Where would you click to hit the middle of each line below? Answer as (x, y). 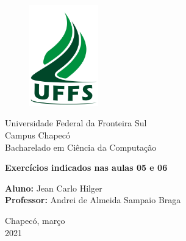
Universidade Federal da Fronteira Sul (76, 123)
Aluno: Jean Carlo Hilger (54, 188)
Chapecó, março (35, 220)
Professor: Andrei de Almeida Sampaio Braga (93, 200)
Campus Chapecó (38, 135)
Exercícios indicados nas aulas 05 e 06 (86, 167)
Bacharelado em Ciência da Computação (81, 147)
